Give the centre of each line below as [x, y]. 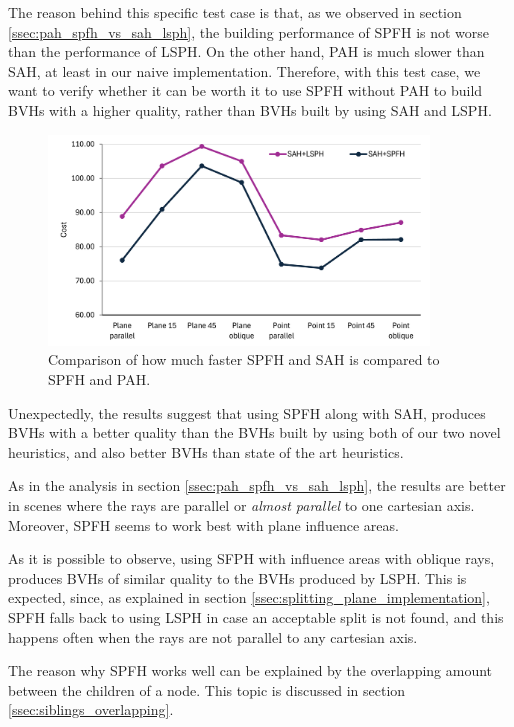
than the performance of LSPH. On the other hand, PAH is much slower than [246, 51]
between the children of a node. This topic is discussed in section [207, 689]
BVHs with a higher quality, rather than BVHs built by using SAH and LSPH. [250, 109]
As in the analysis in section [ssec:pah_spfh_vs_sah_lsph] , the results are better [257, 485]
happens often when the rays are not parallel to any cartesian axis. [213, 636]
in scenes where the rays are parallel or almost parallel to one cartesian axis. [241, 505]
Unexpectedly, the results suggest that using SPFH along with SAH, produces [247, 412]
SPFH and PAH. [99, 379]
